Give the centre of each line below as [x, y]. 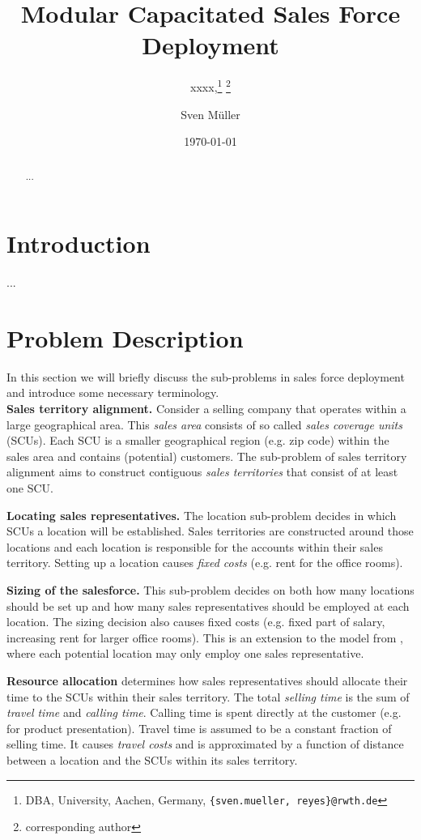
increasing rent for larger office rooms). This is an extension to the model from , [205, 637]
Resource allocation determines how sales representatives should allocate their [207, 680]
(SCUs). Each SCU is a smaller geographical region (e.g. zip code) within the [198, 440]
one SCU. [30, 488]
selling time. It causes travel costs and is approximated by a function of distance [205, 744]
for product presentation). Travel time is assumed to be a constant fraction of [199, 728]
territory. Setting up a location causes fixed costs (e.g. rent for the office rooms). [205, 563]
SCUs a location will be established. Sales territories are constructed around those [210, 531]
